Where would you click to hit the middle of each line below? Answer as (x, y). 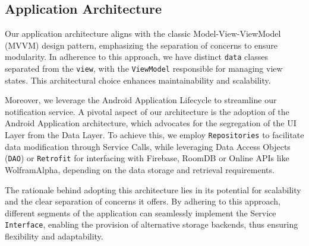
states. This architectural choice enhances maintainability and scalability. (138, 80)
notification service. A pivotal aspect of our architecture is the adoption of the (147, 111)
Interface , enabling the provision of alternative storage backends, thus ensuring (152, 224)
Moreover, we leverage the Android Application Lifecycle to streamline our (141, 100)
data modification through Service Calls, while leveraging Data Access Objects (148, 146)
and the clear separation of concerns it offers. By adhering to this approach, (143, 201)
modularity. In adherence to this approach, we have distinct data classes (136, 57)
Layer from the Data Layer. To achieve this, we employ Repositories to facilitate (154, 135)
